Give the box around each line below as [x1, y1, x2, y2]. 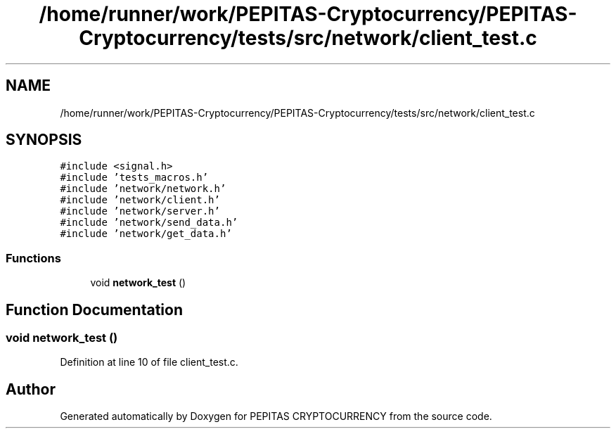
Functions [6, 250, 61, 265]
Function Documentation [6, 300, 183, 319]
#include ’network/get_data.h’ [60, 228, 232, 240]
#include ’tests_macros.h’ [60, 172, 209, 184]
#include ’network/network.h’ [60, 183, 226, 195]
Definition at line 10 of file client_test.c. [60, 356, 238, 369]
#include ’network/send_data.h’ [60, 217, 238, 229]
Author [6, 380, 56, 398]
